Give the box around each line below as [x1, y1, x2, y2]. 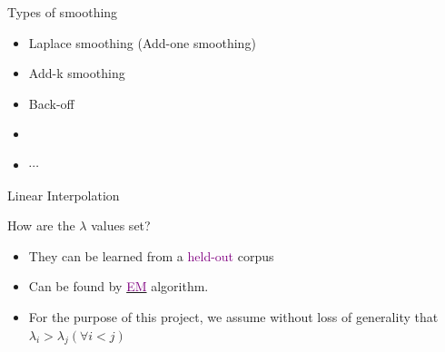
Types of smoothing [7, 3, 118, 21]
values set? [91, 216, 151, 235]
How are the [7, 216, 75, 235]
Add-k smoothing [28, 64, 125, 83]
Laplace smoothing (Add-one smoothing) [28, 33, 256, 52]
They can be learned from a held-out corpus [28, 246, 274, 265]
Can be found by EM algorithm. [28, 277, 209, 296]
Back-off [28, 93, 74, 112]
